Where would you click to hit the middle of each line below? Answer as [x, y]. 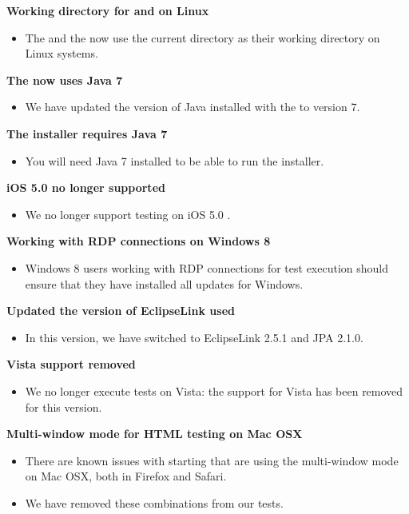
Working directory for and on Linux [108, 10]
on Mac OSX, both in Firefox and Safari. [126, 476]
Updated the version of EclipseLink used [121, 311]
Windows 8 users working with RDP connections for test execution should [207, 267]
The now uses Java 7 [65, 80]
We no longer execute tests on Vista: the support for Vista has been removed [214, 390]
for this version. [64, 406]
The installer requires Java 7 [87, 133]
